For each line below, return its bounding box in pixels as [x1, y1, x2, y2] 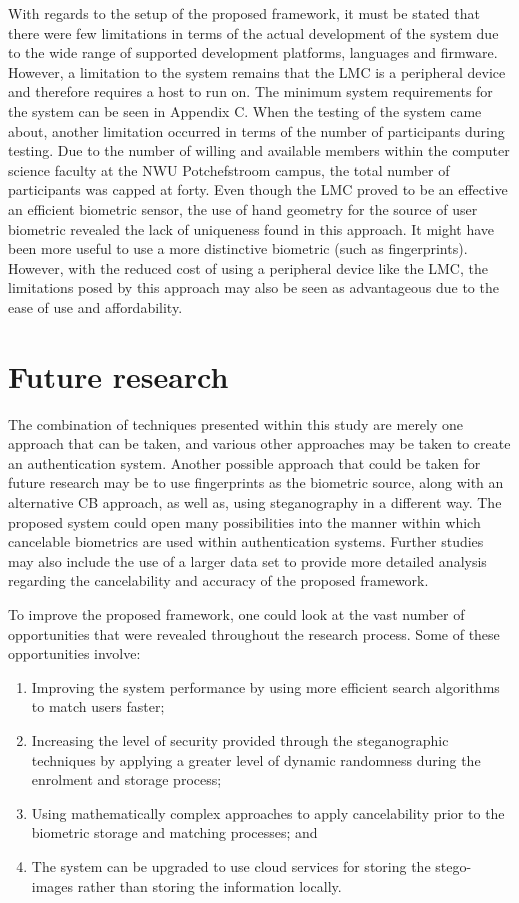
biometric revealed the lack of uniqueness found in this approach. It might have [8, 218, 495, 239]
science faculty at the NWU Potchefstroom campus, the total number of [8, 159, 450, 180]
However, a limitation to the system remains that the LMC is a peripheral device [8, 61, 506, 82]
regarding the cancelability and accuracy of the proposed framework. [8, 570, 429, 591]
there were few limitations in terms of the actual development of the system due [8, 22, 499, 43]
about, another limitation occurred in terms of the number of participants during [8, 120, 505, 141]
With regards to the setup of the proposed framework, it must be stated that [8, 3, 480, 23]
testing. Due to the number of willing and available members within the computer [8, 140, 510, 161]
